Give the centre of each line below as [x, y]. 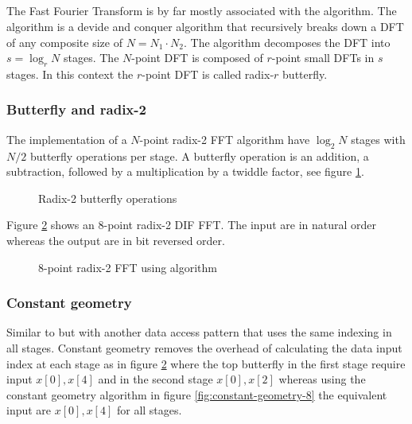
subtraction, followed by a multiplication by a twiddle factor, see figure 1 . [185, 171]
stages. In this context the [70, 74]
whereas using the [322, 379]
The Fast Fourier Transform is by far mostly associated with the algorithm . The [202, 11]
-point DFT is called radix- [208, 74]
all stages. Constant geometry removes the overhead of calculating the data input [204, 347]
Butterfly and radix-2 [76, 109]
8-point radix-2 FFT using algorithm [128, 267]
